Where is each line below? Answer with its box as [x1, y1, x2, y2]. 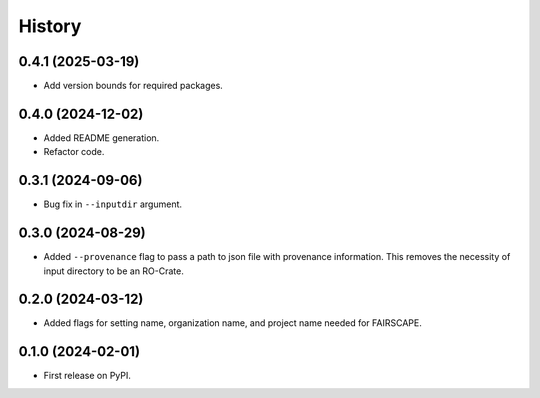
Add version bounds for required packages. [43, 80, 224, 92]
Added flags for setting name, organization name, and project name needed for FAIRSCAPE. [43, 317, 422, 329]
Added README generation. [43, 131, 160, 144]
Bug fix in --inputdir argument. [43, 198, 183, 210]
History [18, 15, 82, 37]
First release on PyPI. [43, 370, 132, 382]
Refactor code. [43, 146, 105, 158]
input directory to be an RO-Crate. [43, 265, 184, 277]
